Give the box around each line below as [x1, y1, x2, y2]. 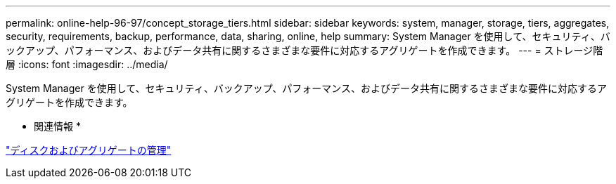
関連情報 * [34, 120, 81, 132]
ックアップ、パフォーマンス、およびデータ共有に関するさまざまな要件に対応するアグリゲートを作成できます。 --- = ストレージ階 [6, 44, 603, 56]
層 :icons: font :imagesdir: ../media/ [6, 58, 168, 70]
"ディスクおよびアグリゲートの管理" [6, 144, 172, 156]
